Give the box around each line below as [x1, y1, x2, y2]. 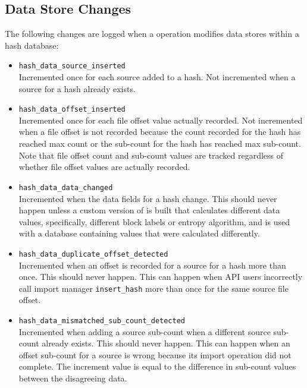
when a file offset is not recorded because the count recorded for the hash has [18, 125, 301, 138]
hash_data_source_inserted [18, 62, 126, 71]
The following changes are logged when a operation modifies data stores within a [5, 27, 299, 40]
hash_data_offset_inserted [18, 105, 126, 114]
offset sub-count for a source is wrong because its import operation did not [18, 348, 292, 361]
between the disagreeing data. [18, 372, 127, 384]
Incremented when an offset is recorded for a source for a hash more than [18, 258, 286, 271]
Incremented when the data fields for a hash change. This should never [18, 192, 277, 204]
